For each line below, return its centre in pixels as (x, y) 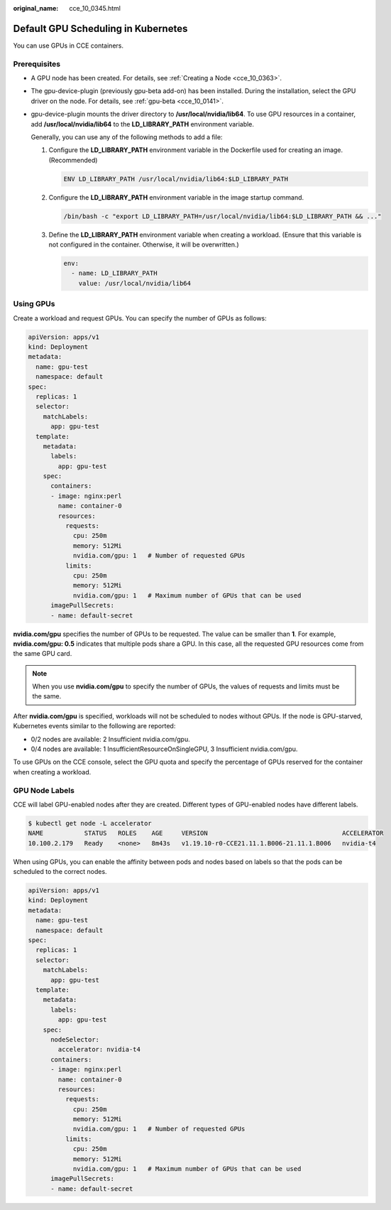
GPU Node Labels (44, 790)
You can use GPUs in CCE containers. (68, 45)
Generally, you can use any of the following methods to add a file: (127, 137)
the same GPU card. (43, 654)
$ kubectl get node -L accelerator (90, 823)
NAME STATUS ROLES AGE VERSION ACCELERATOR (206, 833)
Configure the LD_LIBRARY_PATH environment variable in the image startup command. (176, 197)
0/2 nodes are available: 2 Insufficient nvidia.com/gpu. (111, 739)
